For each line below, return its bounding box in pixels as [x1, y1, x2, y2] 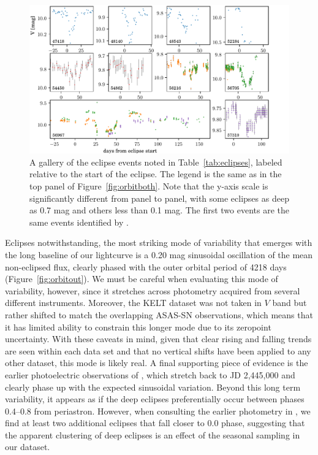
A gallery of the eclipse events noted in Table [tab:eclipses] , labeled [29, 155, 282, 168]
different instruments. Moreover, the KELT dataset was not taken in [5, 296, 262, 309]
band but [272, 296, 307, 309]
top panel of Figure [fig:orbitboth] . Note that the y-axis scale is [29, 180, 268, 192]
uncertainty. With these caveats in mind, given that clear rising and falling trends [5, 332, 312, 345]
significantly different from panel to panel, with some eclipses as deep [29, 191, 289, 204]
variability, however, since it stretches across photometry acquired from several [5, 284, 300, 297]
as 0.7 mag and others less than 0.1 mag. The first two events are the [29, 204, 290, 216]
